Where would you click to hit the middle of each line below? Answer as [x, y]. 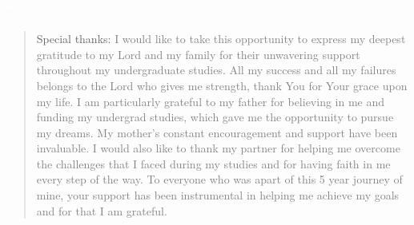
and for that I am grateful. [102, 210]
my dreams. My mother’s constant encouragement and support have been [217, 132]
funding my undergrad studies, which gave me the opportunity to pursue [215, 117]
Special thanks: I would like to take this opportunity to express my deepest [221, 39]
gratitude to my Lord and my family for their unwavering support [198, 54]
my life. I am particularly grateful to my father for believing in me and [211, 101]
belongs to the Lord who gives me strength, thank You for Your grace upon [222, 85]
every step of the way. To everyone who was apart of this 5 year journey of [219, 179]
